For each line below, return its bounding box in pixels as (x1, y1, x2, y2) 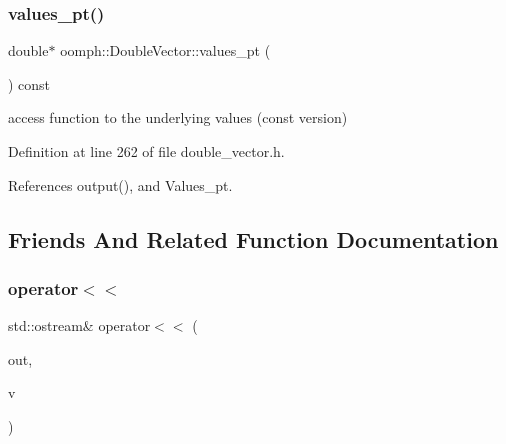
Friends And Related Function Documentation (8, 223, 499, 254)
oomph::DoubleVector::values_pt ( (60, 40, 271, 61)
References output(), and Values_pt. (8, 174, 233, 195)
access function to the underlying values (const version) (8, 107, 348, 128)
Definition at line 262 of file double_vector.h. (8, 141, 285, 161)
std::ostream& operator (8, 315, 151, 336)
